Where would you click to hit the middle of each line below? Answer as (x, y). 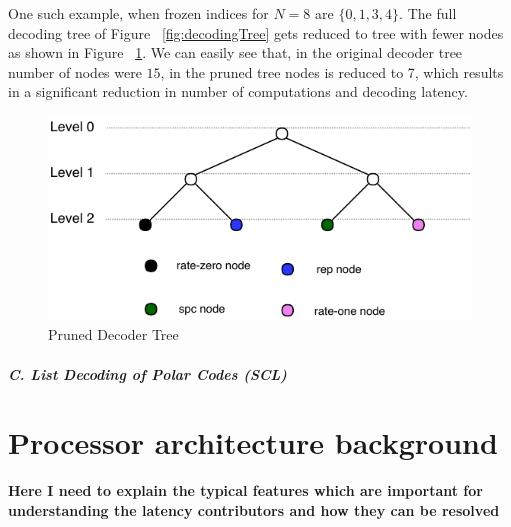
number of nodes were (75, 71)
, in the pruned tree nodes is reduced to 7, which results (332, 71)
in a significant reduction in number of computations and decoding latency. (238, 91)
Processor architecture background (253, 442)
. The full (428, 13)
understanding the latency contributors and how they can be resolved (254, 509)
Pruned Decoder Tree (113, 334)
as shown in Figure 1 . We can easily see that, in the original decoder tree (235, 52)
